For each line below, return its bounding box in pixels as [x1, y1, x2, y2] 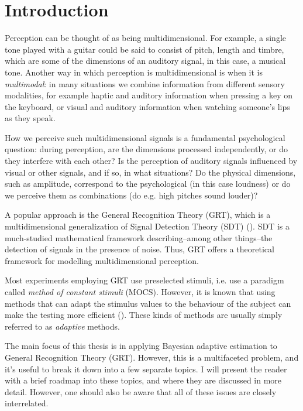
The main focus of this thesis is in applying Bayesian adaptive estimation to [5, 340, 277, 352]
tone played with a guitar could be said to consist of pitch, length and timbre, [5, 43, 284, 55]
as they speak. [5, 112, 56, 124]
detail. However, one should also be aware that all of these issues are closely [5, 385, 277, 398]
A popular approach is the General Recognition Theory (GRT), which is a [5, 208, 271, 221]
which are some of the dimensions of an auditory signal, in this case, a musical [5, 54, 286, 67]
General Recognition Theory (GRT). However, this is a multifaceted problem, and [5, 351, 299, 363]
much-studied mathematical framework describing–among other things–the [5, 231, 273, 244]
